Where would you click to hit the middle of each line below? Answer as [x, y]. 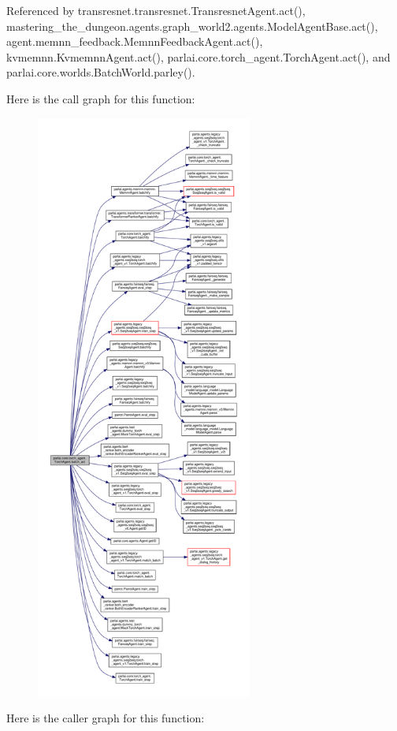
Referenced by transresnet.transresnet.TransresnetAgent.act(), [156, 10]
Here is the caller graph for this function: [106, 718]
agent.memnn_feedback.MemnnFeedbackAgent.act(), [135, 41]
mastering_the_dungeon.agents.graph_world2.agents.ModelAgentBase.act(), [192, 26]
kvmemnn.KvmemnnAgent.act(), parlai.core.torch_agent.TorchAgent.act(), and [198, 56]
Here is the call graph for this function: [101, 98]
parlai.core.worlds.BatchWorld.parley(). [101, 72]
